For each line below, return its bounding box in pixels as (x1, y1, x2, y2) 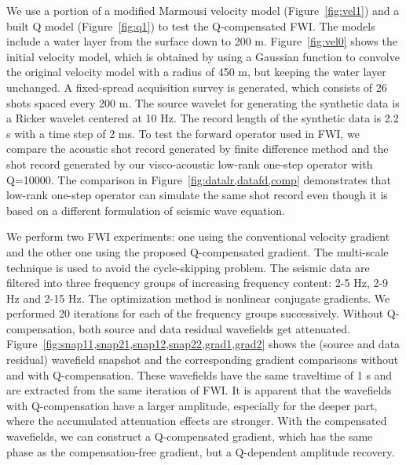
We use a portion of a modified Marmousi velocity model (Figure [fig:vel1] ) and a (6, 2, 400, 18)
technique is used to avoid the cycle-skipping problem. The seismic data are (6, 259, 370, 275)
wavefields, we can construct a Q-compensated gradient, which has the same (6, 428, 373, 445)
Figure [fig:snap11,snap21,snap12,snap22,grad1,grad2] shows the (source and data (6, 336, 401, 352)
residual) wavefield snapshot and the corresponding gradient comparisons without (6, 351, 399, 368)
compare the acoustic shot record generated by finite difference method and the (6, 140, 389, 157)
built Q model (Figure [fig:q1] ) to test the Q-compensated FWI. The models (6, 17, 375, 34)
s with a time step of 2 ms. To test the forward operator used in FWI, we (6, 125, 360, 141)
